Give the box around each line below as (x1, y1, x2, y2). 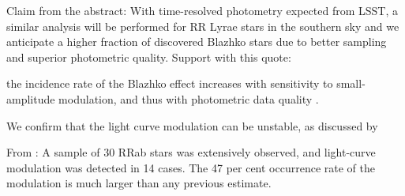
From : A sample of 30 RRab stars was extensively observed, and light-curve (6, 144, 376, 160)
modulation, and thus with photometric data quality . (58, 90, 319, 107)
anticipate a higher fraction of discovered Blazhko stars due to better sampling (6, 33, 387, 50)
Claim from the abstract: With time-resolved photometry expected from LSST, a (6, 2, 398, 18)
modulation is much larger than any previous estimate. (6, 175, 272, 191)
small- (336, 75, 366, 92)
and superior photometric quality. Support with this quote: (6, 48, 291, 65)
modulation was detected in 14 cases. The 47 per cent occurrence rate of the (6, 159, 375, 175)
